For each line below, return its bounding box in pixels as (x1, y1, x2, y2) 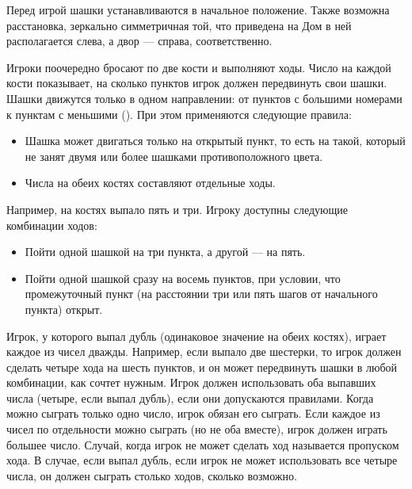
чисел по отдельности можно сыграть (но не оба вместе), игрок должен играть (6, 421, 387, 437)
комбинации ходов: (6, 216, 97, 233)
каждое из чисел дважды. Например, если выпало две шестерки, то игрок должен (6, 343, 402, 360)
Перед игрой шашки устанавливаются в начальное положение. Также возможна (6, 2, 390, 17)
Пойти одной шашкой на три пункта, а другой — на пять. (25, 243, 306, 260)
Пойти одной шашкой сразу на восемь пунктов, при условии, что (25, 269, 341, 286)
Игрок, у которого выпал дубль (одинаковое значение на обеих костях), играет (6, 327, 387, 344)
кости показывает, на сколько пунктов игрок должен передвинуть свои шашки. (6, 74, 387, 91)
